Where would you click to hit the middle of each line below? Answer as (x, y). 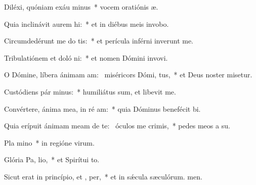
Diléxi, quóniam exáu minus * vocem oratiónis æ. (81, 7)
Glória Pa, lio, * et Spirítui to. (52, 159)
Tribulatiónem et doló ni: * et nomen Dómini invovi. (86, 57)
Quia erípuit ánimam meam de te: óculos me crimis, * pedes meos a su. (117, 126)
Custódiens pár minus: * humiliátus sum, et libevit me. (90, 91)
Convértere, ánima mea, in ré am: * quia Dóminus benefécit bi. (102, 108)
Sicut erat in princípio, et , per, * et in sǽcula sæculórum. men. (103, 176)
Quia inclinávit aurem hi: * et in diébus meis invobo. (87, 24)
